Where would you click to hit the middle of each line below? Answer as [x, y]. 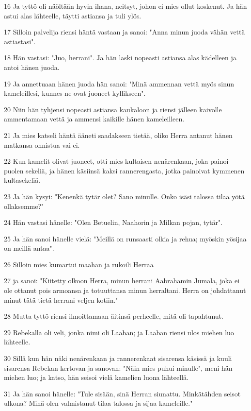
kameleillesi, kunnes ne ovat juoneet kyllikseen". [75, 93]
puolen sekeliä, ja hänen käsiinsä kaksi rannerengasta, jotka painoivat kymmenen [124, 170]
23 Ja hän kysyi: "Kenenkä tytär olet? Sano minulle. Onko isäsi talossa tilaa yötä [124, 196]
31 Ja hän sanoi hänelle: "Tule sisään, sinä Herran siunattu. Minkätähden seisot [122, 393]
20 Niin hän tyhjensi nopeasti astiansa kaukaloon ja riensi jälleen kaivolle [113, 109]
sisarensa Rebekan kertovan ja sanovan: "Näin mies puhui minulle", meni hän [118, 368]
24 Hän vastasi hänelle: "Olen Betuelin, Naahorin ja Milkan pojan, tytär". [113, 222]
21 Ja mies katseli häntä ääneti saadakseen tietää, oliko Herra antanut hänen [118, 135]
